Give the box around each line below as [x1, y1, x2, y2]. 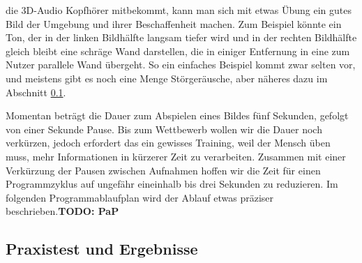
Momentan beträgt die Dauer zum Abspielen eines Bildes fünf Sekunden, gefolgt [6, 108, 349, 123]
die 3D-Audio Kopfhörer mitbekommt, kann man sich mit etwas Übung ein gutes [6, 3, 352, 17]
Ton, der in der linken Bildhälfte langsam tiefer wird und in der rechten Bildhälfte [6, 30, 357, 45]
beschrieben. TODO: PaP [6, 204, 119, 218]
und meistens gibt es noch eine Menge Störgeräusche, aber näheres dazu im [6, 70, 328, 85]
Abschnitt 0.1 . [6, 84, 66, 99]
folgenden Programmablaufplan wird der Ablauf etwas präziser [6, 190, 274, 204]
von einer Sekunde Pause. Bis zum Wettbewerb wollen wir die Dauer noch [6, 121, 322, 136]
